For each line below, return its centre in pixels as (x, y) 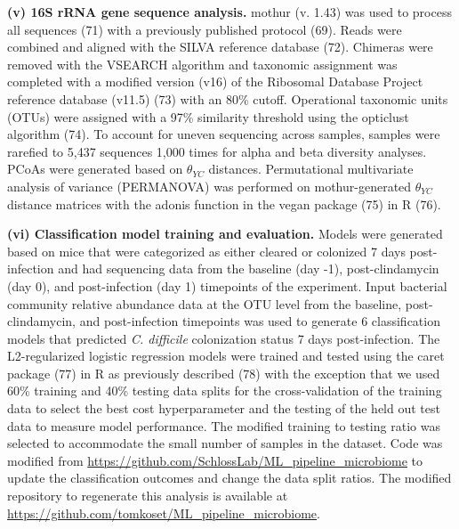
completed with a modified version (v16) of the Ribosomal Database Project (215, 81)
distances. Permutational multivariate (311, 169)
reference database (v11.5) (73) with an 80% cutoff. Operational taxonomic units (228, 98)
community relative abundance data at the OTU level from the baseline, (205, 303)
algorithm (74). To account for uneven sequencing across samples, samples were (224, 134)
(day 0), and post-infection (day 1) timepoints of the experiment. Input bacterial (227, 285)
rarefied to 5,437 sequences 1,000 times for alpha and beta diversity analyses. (217, 151)
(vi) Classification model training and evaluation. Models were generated (225, 234)
